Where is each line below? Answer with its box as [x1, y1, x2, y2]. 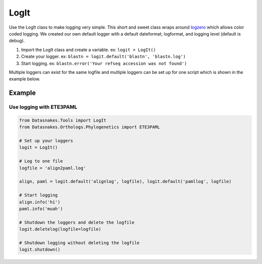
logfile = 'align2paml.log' [19, 165, 86, 171]
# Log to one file [19, 158, 63, 164]
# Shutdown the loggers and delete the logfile [19, 219, 134, 225]
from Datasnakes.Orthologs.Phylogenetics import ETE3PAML [19, 124, 160, 130]
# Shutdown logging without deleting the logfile [19, 240, 140, 246]
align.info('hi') [19, 199, 61, 205]
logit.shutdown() [19, 247, 61, 252]
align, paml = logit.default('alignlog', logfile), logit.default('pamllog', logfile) [19, 179, 232, 184]
